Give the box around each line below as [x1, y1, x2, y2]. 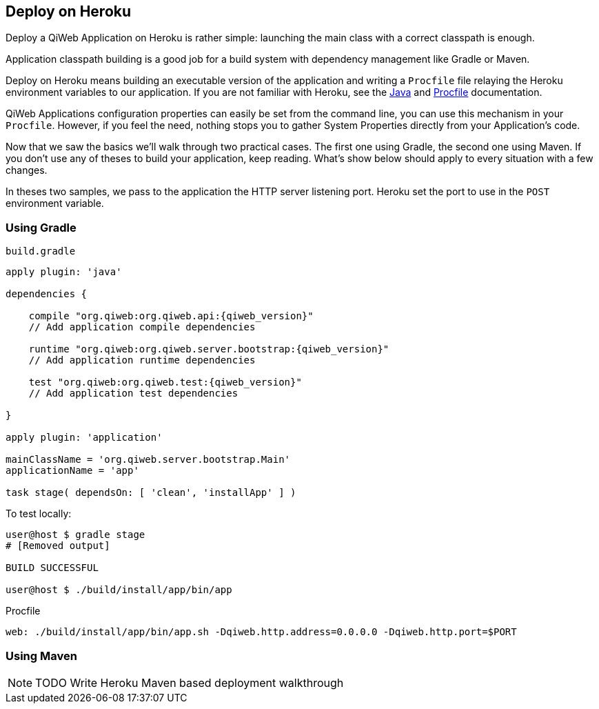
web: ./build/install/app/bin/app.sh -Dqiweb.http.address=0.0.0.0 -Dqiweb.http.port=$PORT [6, 626, 517, 638]
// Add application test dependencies [28, 388, 238, 399]
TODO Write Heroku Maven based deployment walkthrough [35, 675, 344, 690]
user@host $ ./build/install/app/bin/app [6, 584, 232, 596]
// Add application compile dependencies [28, 321, 256, 333]
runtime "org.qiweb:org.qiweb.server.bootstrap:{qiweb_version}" [28, 343, 389, 355]
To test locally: [6, 508, 72, 520]
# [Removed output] [6, 540, 110, 552]
